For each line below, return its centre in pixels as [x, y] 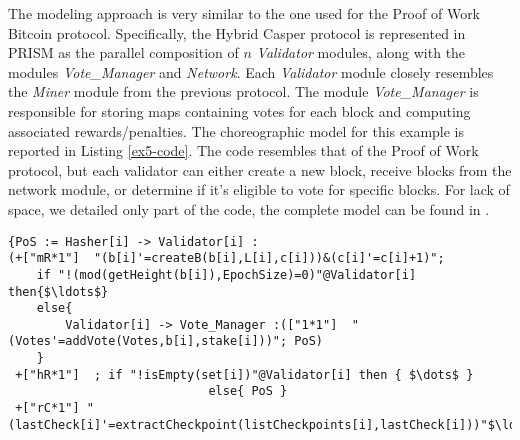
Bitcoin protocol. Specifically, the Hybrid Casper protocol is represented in [237, 32]
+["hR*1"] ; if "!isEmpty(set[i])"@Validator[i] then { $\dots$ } [244, 374]
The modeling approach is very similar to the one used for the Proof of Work [244, 13]
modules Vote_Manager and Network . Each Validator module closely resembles [251, 71]
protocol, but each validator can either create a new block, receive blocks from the [260, 169]
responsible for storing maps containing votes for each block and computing [239, 110]
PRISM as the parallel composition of [123, 52]
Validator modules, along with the [361, 52]
